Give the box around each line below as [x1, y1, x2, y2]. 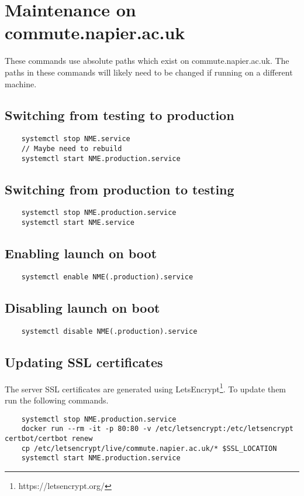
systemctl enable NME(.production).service [21, 272, 194, 281]
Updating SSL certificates [5, 353, 163, 371]
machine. [5, 77, 37, 90]
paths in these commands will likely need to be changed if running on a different [5, 66, 293, 78]
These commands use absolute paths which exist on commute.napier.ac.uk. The [5, 54, 289, 67]
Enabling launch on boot [5, 244, 157, 262]
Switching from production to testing [5, 180, 234, 198]
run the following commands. [5, 394, 109, 406]
